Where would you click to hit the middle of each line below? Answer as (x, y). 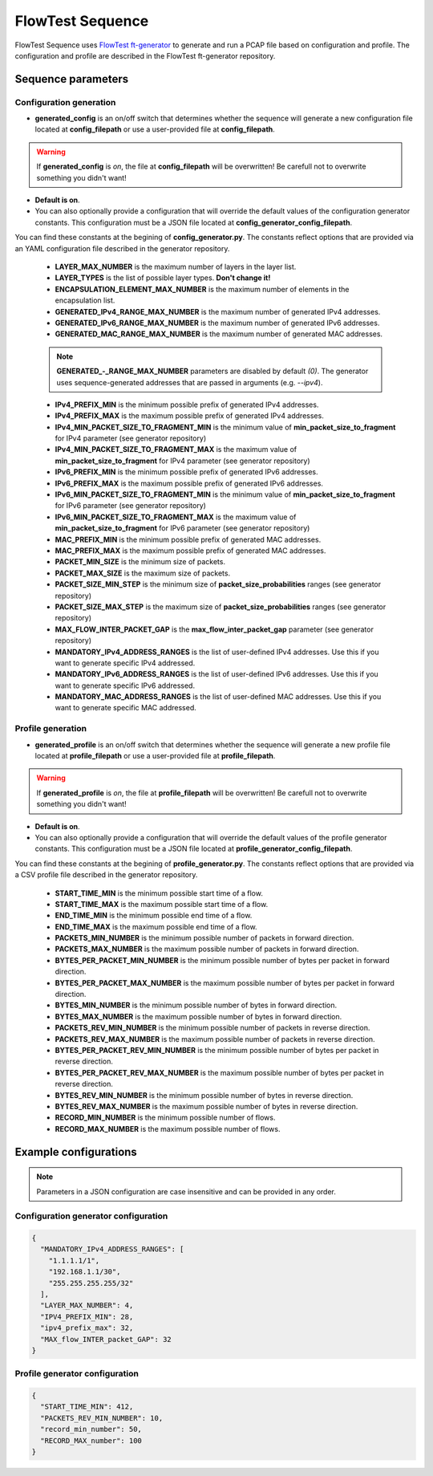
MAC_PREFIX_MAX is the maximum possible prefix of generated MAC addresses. (190, 551)
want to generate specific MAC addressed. (125, 708)
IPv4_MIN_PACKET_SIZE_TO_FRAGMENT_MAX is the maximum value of (176, 449)
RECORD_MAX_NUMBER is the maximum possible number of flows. (168, 1128)
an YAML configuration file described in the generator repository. (122, 248)
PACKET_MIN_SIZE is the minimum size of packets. (140, 562)
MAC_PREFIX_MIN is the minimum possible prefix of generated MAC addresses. (188, 539)
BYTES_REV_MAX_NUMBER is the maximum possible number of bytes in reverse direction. (206, 1106)
